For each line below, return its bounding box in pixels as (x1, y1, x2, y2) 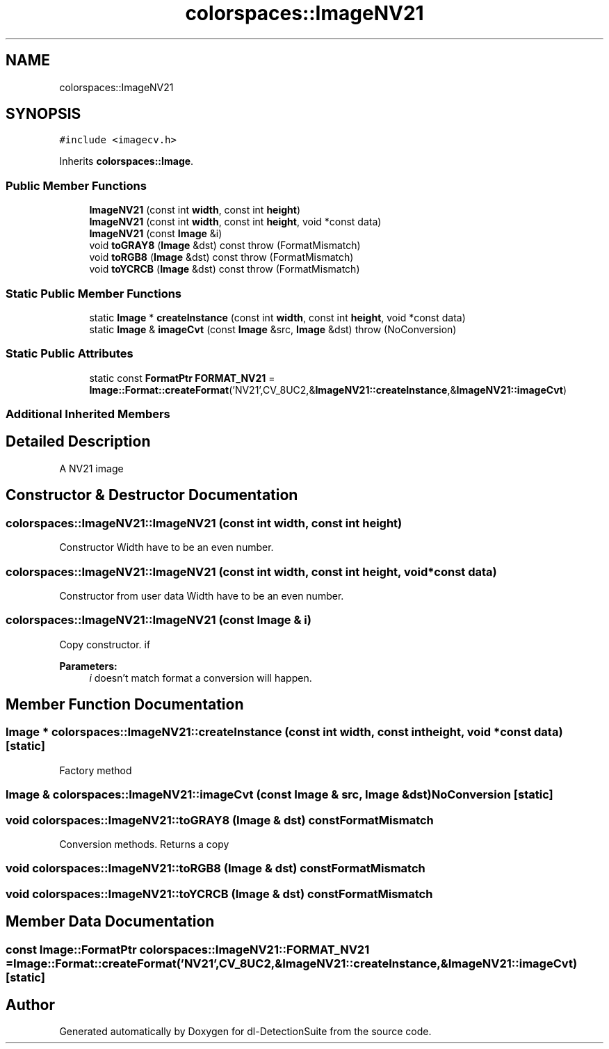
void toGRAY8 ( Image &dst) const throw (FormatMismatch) (89, 239, 361, 252)
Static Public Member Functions (6, 286, 182, 301)
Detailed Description (6, 433, 151, 451)
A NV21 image (59, 462, 124, 474)
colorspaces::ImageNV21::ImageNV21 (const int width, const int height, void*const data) (6, 564, 497, 579)
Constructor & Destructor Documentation (6, 486, 298, 504)
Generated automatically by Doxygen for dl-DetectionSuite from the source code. (59, 1025, 432, 1038)
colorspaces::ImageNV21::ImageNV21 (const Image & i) (6, 613, 311, 627)
